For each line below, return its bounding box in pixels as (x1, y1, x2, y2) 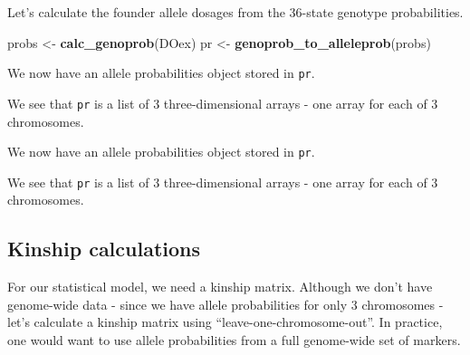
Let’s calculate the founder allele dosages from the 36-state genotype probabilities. (7, 3, 464, 21)
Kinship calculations (7, 235, 201, 263)
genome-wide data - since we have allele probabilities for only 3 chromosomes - (7, 294, 444, 313)
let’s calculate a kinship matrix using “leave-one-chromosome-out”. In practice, (7, 312, 443, 331)
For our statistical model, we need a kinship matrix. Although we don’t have (7, 277, 433, 296)
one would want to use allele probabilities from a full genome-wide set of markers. (7, 330, 461, 349)
